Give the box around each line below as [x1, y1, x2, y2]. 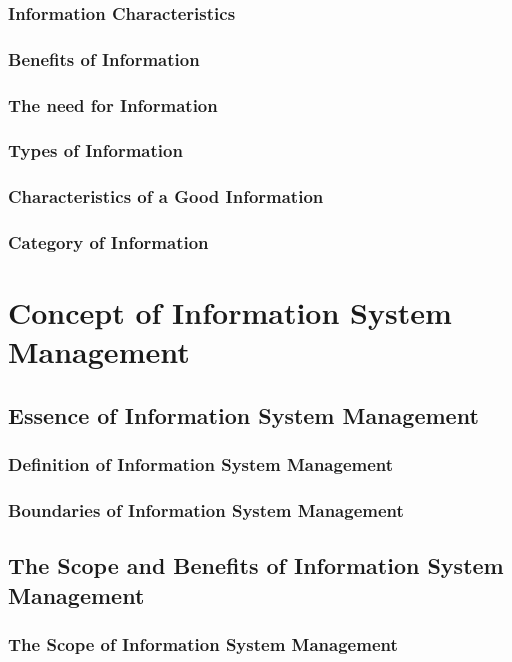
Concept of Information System [8, 292, 452, 333]
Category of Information [8, 230, 209, 255]
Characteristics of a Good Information [8, 184, 324, 209]
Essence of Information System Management [8, 400, 479, 431]
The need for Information [8, 92, 218, 117]
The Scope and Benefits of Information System [8, 550, 504, 581]
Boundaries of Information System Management [8, 498, 404, 523]
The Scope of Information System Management [8, 632, 398, 657]
